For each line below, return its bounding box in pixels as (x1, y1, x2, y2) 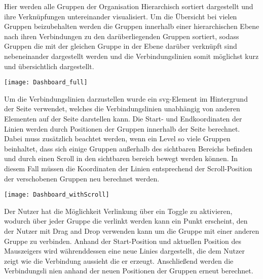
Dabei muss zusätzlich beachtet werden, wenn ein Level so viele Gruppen (4, 133, 231, 144)
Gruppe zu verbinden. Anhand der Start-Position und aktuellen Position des (4, 235, 242, 246)
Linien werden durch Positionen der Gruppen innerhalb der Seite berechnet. (4, 123, 240, 134)
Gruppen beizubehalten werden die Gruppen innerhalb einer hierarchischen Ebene (4, 21, 259, 32)
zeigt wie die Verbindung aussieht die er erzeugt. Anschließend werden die (4, 255, 234, 266)
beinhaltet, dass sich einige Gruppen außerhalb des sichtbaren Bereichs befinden (4, 143, 253, 153)
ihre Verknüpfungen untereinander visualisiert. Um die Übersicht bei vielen (4, 11, 237, 21)
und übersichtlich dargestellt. (4, 60, 94, 71)
